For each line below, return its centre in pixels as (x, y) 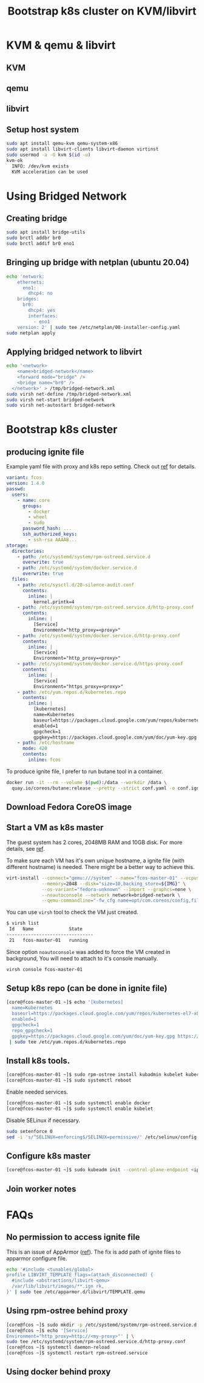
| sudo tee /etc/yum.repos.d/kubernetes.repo (67, 1042)
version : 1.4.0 (25, 484)
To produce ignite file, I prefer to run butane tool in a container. (85, 771)
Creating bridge (37, 218)
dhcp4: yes (42, 311)
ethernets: (31, 282)
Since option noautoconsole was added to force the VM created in (88, 952)
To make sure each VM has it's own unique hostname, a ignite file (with (95, 861)
